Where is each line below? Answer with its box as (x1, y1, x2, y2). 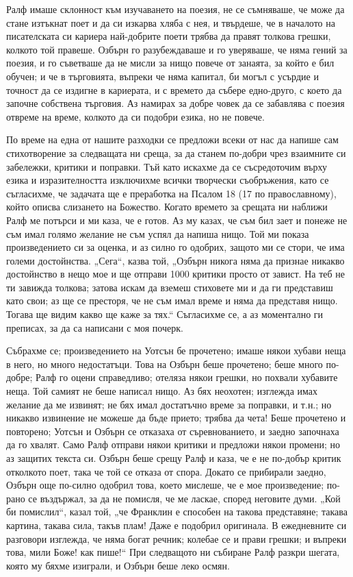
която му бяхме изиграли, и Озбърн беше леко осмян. (6, 558, 230, 572)
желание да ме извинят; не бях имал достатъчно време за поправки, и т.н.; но (6, 397, 332, 411)
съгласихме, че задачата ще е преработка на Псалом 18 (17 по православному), (6, 186, 337, 200)
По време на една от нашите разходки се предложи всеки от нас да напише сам (6, 132, 339, 147)
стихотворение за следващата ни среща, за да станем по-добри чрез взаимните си (6, 145, 346, 160)
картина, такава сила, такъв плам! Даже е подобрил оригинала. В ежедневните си (6, 517, 347, 532)
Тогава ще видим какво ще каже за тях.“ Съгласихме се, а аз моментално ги (6, 307, 324, 321)
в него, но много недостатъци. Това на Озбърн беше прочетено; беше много (6, 356, 323, 371)
